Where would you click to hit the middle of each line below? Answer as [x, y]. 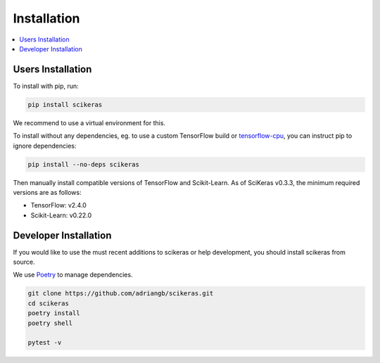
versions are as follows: [47, 192]
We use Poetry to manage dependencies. [73, 275]
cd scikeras [49, 303]
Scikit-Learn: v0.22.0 [61, 215]
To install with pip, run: [46, 86]
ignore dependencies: [45, 146]
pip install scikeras [65, 104]
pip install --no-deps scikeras [84, 164]
